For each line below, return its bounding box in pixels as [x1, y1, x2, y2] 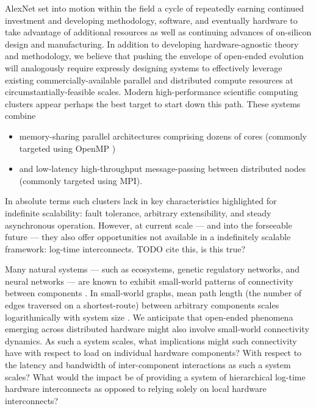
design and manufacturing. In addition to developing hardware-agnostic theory [5, 37, 299, 50]
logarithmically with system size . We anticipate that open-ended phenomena [5, 310, 293, 323]
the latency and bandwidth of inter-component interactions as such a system [5, 358, 291, 371]
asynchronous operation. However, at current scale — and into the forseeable [5, 218, 292, 231]
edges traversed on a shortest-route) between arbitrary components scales [5, 299, 279, 311]
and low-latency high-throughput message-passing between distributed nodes [19, 162, 306, 175]
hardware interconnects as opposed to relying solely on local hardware [5, 382, 267, 395]
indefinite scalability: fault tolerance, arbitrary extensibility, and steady [5, 206, 271, 219]
